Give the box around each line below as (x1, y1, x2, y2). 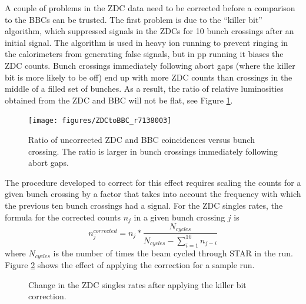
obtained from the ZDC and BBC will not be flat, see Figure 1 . (5, 93, 233, 106)
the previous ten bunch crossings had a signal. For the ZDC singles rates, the (5, 199, 283, 211)
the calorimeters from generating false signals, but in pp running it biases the (5, 48, 284, 60)
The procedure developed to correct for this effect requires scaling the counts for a (5, 176, 301, 188)
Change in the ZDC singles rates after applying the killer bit (28, 278, 247, 290)
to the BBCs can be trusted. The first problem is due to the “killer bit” (5, 13, 262, 25)
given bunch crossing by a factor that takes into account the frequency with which (5, 188, 301, 200)
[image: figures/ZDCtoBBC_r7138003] (28, 116, 172, 125)
